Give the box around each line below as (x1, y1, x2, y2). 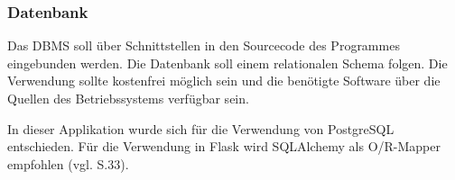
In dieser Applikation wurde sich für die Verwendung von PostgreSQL (7, 119, 395, 138)
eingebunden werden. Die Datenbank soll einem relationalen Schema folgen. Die (7, 53, 448, 72)
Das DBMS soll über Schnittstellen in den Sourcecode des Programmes (7, 36, 400, 55)
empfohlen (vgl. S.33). (7, 154, 129, 173)
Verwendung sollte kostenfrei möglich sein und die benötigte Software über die (7, 71, 441, 90)
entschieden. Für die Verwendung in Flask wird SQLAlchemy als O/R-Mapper (7, 137, 441, 156)
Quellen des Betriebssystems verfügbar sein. (7, 89, 249, 107)
